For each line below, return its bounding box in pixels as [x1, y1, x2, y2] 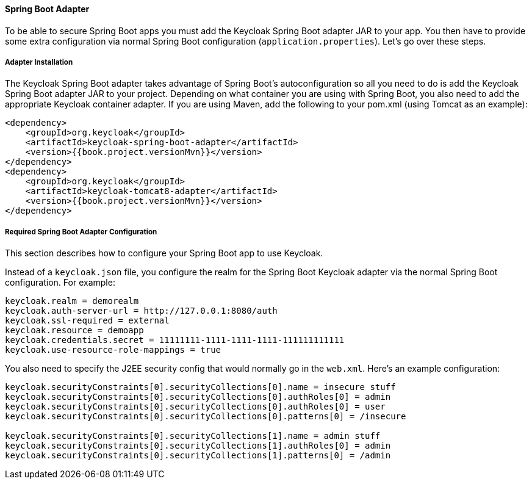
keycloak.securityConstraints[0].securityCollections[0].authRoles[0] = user [5, 402, 386, 412]
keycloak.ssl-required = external [5, 316, 170, 326]
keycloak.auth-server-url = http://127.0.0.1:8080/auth [5, 306, 278, 316]
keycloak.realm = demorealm [5, 296, 139, 306]
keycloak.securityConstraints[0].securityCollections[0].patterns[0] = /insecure [5, 411, 406, 422]
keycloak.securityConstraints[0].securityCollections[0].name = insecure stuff [5, 382, 396, 392]
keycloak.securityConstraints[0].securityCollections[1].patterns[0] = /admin [5, 450, 391, 461]
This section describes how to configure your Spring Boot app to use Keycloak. [5, 248, 323, 259]
